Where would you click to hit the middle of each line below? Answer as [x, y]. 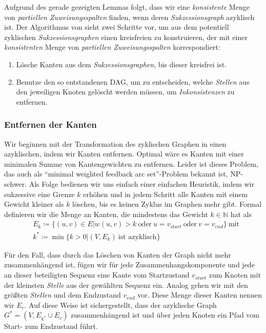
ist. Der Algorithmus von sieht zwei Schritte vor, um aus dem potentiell [117, 27]
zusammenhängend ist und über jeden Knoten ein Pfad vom [165, 315]
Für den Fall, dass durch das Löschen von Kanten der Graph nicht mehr [118, 254]
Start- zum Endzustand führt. [51, 326]
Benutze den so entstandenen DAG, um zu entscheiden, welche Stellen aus [133, 81]
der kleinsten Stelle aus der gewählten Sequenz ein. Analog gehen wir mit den [126, 285]
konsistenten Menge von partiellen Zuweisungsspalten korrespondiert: [112, 47]
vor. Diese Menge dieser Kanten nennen [200, 295]
